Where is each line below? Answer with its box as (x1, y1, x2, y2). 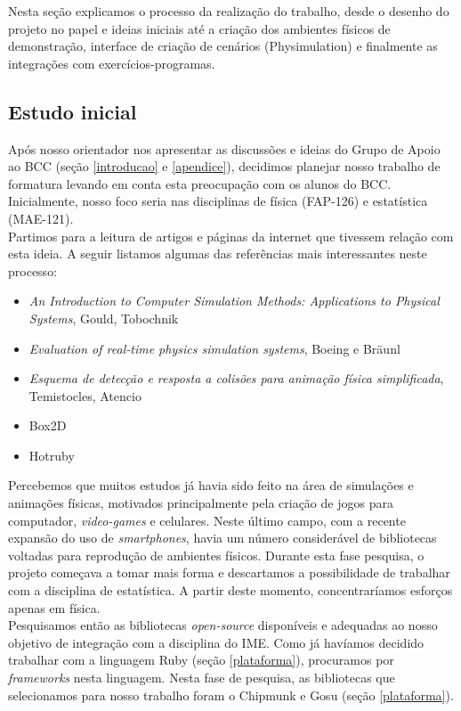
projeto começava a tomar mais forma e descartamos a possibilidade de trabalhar (8, 563, 450, 582)
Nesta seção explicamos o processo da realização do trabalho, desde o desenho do (8, 2, 449, 20)
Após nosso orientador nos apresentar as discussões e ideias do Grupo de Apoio (8, 139, 441, 158)
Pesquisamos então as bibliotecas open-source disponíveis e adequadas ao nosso (8, 616, 438, 634)
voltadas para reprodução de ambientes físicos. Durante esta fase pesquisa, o (8, 545, 425, 564)
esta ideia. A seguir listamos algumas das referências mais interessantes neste (8, 244, 427, 263)
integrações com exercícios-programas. (8, 53, 215, 72)
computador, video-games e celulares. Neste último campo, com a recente (8, 511, 406, 529)
